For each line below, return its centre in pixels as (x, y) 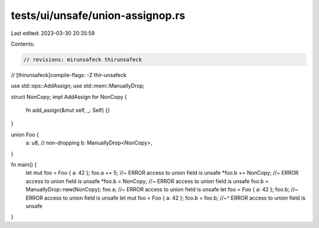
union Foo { (25, 134)
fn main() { (24, 165)
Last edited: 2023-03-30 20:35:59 (53, 33)
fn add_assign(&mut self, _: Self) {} (68, 110)
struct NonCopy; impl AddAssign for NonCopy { (69, 97)
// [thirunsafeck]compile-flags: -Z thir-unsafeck (69, 75)
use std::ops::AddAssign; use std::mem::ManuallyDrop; (78, 86)
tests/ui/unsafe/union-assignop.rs (98, 15)
